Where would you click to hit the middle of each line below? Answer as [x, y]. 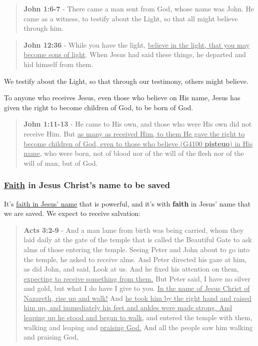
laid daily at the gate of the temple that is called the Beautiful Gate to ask [138, 240]
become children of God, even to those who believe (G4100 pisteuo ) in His [138, 143]
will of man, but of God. [61, 163]
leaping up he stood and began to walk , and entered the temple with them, [138, 317]
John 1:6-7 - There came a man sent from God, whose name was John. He [139, 8]
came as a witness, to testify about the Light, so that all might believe [131, 18]
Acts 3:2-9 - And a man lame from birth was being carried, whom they [134, 230]
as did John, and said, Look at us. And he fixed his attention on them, [131, 269]
